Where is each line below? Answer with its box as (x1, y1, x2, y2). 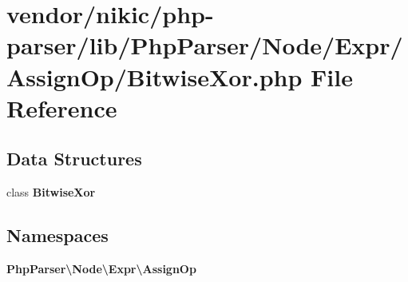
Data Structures (6, 146, 142, 171)
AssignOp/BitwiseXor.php (6, 60, 303, 93)
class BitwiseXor (6, 184, 96, 201)
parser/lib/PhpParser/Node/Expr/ (6, 29, 403, 62)
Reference (6, 91, 117, 124)
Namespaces (6, 223, 109, 248)
